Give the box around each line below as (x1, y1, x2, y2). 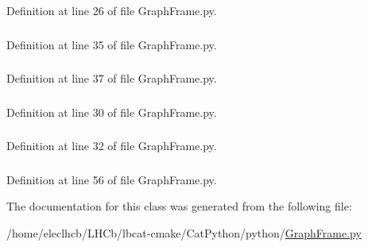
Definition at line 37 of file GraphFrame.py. (6, 70, 217, 87)
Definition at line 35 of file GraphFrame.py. (6, 36, 217, 52)
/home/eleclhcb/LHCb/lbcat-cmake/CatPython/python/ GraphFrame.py (6, 224, 362, 241)
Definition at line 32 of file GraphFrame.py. (6, 137, 217, 154)
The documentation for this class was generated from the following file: (6, 198, 352, 214)
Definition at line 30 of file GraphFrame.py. (6, 103, 217, 120)
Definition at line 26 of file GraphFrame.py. (6, 2, 217, 18)
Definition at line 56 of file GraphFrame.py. (6, 171, 217, 187)
